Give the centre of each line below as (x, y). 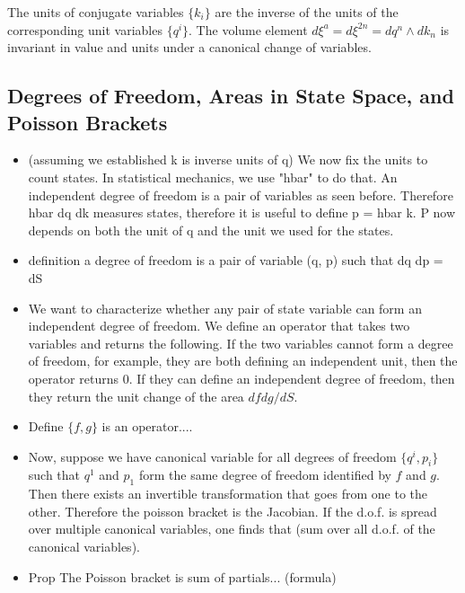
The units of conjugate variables (96, 12)
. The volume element (248, 29)
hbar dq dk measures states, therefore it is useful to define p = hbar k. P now (242, 212)
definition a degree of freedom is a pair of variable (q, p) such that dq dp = (236, 260)
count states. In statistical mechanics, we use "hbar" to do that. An (213, 177)
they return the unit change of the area (136, 396)
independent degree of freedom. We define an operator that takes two (219, 326)
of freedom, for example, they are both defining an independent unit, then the (243, 361)
